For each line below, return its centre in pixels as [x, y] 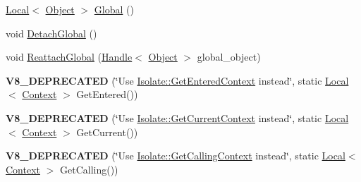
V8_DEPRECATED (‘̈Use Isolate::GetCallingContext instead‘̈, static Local [176, 156]
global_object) [229, 57]
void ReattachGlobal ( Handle [69, 57]
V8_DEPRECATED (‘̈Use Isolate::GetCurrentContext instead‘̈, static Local [177, 117]
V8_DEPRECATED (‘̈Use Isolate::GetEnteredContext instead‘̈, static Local [177, 80]
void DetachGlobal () [51, 33]
